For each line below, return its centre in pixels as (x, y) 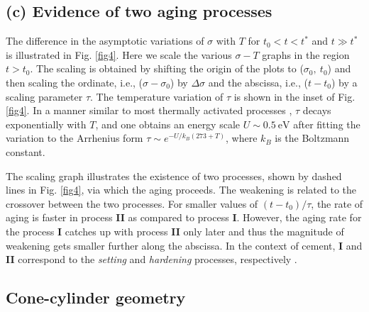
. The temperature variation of (157, 96)
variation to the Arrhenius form (75, 138)
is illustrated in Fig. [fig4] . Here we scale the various (119, 54)
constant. (26, 151)
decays (317, 110)
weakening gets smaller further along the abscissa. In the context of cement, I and (184, 245)
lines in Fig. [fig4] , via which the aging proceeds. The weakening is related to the (181, 190)
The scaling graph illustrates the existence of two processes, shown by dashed (174, 175)
